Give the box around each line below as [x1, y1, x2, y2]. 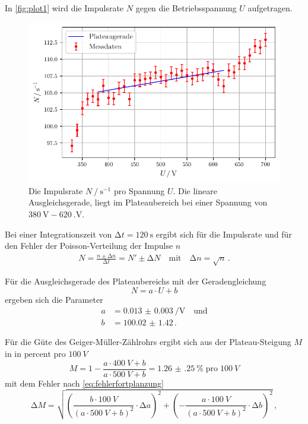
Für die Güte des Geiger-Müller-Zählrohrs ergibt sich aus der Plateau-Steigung [5, 336, 291, 348]
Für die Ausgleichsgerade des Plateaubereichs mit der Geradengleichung [5, 275, 266, 287]
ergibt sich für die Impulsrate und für [155, 227, 292, 240]
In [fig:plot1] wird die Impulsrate [5, 2, 124, 14]
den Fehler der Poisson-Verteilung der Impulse [5, 239, 173, 252]
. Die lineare [173, 184, 217, 197]
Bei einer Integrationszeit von [5, 227, 112, 240]
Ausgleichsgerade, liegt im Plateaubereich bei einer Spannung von [28, 196, 268, 208]
